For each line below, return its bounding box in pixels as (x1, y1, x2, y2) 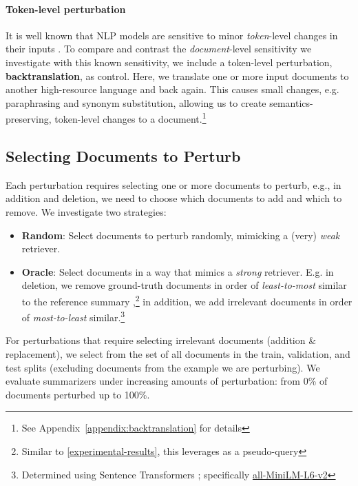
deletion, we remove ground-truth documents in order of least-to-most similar (21, 278, 347, 292)
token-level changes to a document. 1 (54, 110, 207, 126)
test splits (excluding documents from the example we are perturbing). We (6, 360, 320, 374)
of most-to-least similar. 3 (21, 308, 125, 324)
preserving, (6, 112, 52, 126)
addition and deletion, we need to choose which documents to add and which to (6, 191, 342, 205)
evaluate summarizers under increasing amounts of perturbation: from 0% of (6, 374, 328, 388)
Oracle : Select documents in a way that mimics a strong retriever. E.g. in (21, 264, 334, 279)
